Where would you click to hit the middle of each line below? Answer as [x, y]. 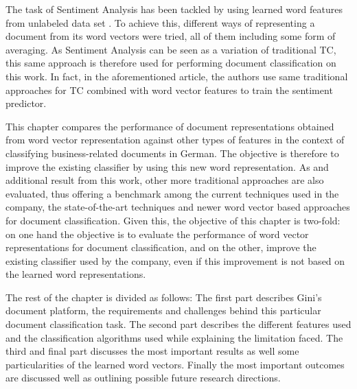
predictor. [26, 103]
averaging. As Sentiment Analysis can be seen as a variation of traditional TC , [171, 49]
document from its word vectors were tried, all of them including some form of [171, 36]
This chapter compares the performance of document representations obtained [170, 126]
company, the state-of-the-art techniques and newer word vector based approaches [178, 207]
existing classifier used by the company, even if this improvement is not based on [175, 260]
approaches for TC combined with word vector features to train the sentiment [169, 90]
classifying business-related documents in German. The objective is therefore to [172, 153]
